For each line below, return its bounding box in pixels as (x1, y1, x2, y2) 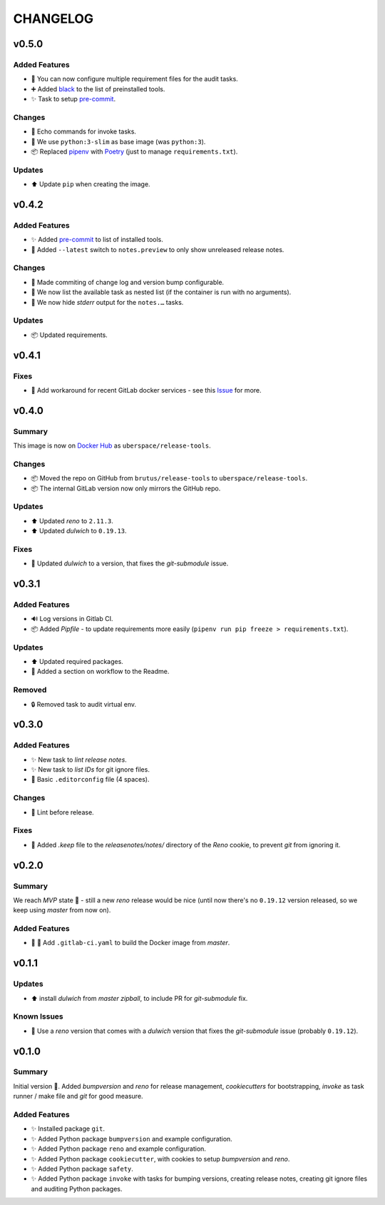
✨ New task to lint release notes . (31, 755, 128, 764)
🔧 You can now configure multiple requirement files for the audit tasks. (31, 75, 238, 84)
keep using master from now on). (13, 906, 111, 914)
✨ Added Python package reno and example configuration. (31, 1144, 207, 1153)
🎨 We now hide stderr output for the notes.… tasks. (31, 298, 184, 306)
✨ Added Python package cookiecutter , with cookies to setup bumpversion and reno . (31, 1154, 290, 1163)
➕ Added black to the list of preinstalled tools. (31, 84, 165, 93)
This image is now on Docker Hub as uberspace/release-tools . (13, 441, 211, 450)
